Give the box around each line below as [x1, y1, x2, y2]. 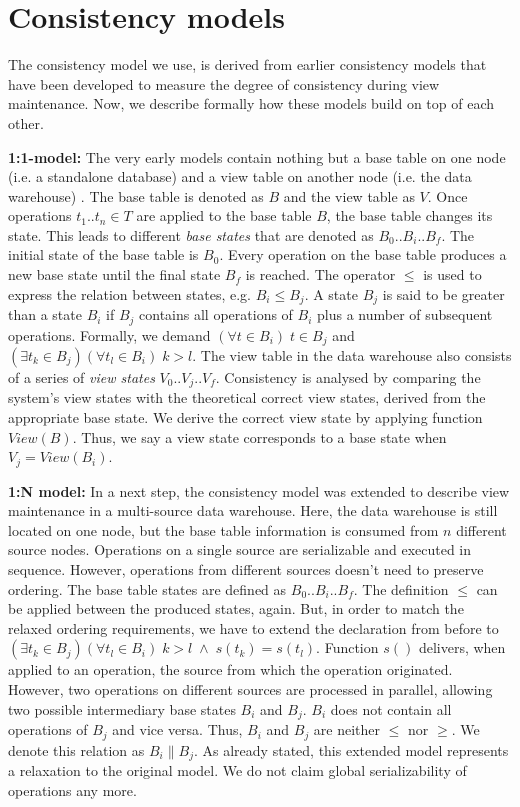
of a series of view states [8, 367, 155, 388]
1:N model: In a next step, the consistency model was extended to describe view [8, 480, 510, 501]
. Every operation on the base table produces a [219, 244, 507, 265]
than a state [8, 304, 82, 325]
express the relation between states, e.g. [8, 283, 252, 304]
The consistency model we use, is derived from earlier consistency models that [8, 54, 487, 75]
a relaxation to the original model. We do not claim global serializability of [8, 760, 467, 780]
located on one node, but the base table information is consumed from [8, 519, 439, 540]
